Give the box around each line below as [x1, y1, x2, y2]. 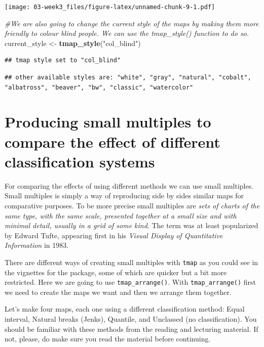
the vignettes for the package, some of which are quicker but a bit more [5, 267, 227, 277]
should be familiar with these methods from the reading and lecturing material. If [5, 323, 258, 334]
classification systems [5, 151, 155, 171]
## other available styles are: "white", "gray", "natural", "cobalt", [5, 74, 251, 81]
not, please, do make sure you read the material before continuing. [5, 333, 211, 344]
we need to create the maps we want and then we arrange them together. [5, 286, 232, 297]
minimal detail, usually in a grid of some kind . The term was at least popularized [5, 220, 258, 231]
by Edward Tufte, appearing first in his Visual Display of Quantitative [5, 230, 223, 240]
